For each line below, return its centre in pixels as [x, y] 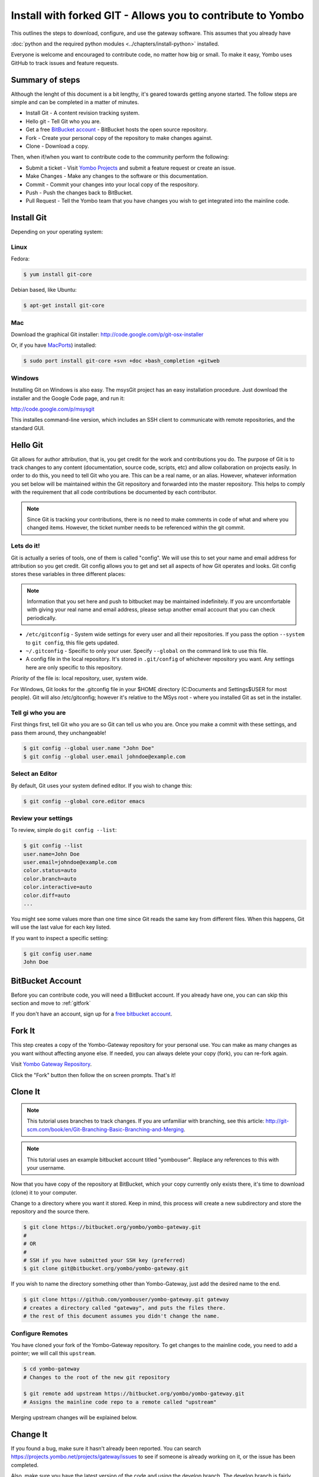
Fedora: [20, 259]
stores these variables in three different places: [68, 574]
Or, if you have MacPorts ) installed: [54, 345]
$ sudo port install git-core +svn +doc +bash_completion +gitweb [121, 361]
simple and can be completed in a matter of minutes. [75, 102]
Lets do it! [26, 546]
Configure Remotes [39, 1333]
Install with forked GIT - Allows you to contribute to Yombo [157, 15]
